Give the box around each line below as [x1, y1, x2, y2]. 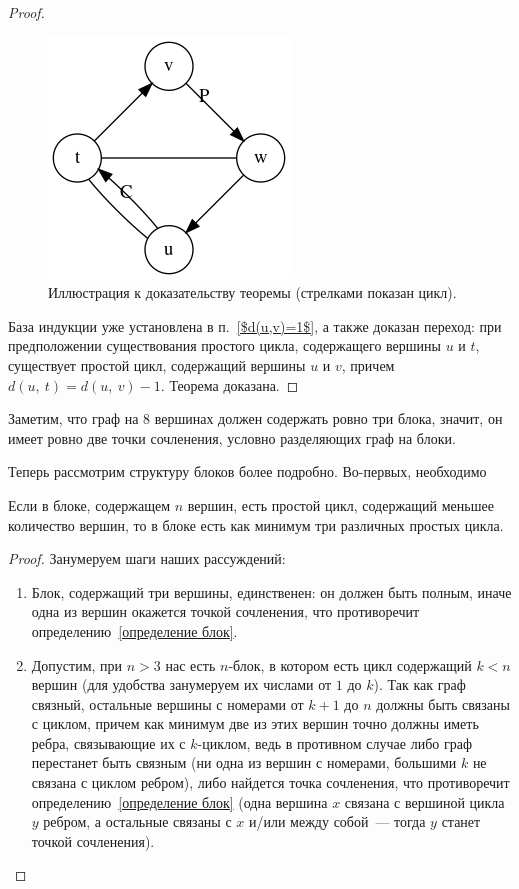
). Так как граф [373, 674, 466, 695]
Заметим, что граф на [8, 408, 139, 429]
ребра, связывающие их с [31, 732, 186, 753]
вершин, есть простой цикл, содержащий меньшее [187, 494, 494, 515]
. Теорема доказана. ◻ [160, 374, 299, 395]
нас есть [165, 654, 216, 675]
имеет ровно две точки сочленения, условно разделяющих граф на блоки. [8, 427, 456, 448]
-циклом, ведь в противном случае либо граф [197, 732, 472, 753]
